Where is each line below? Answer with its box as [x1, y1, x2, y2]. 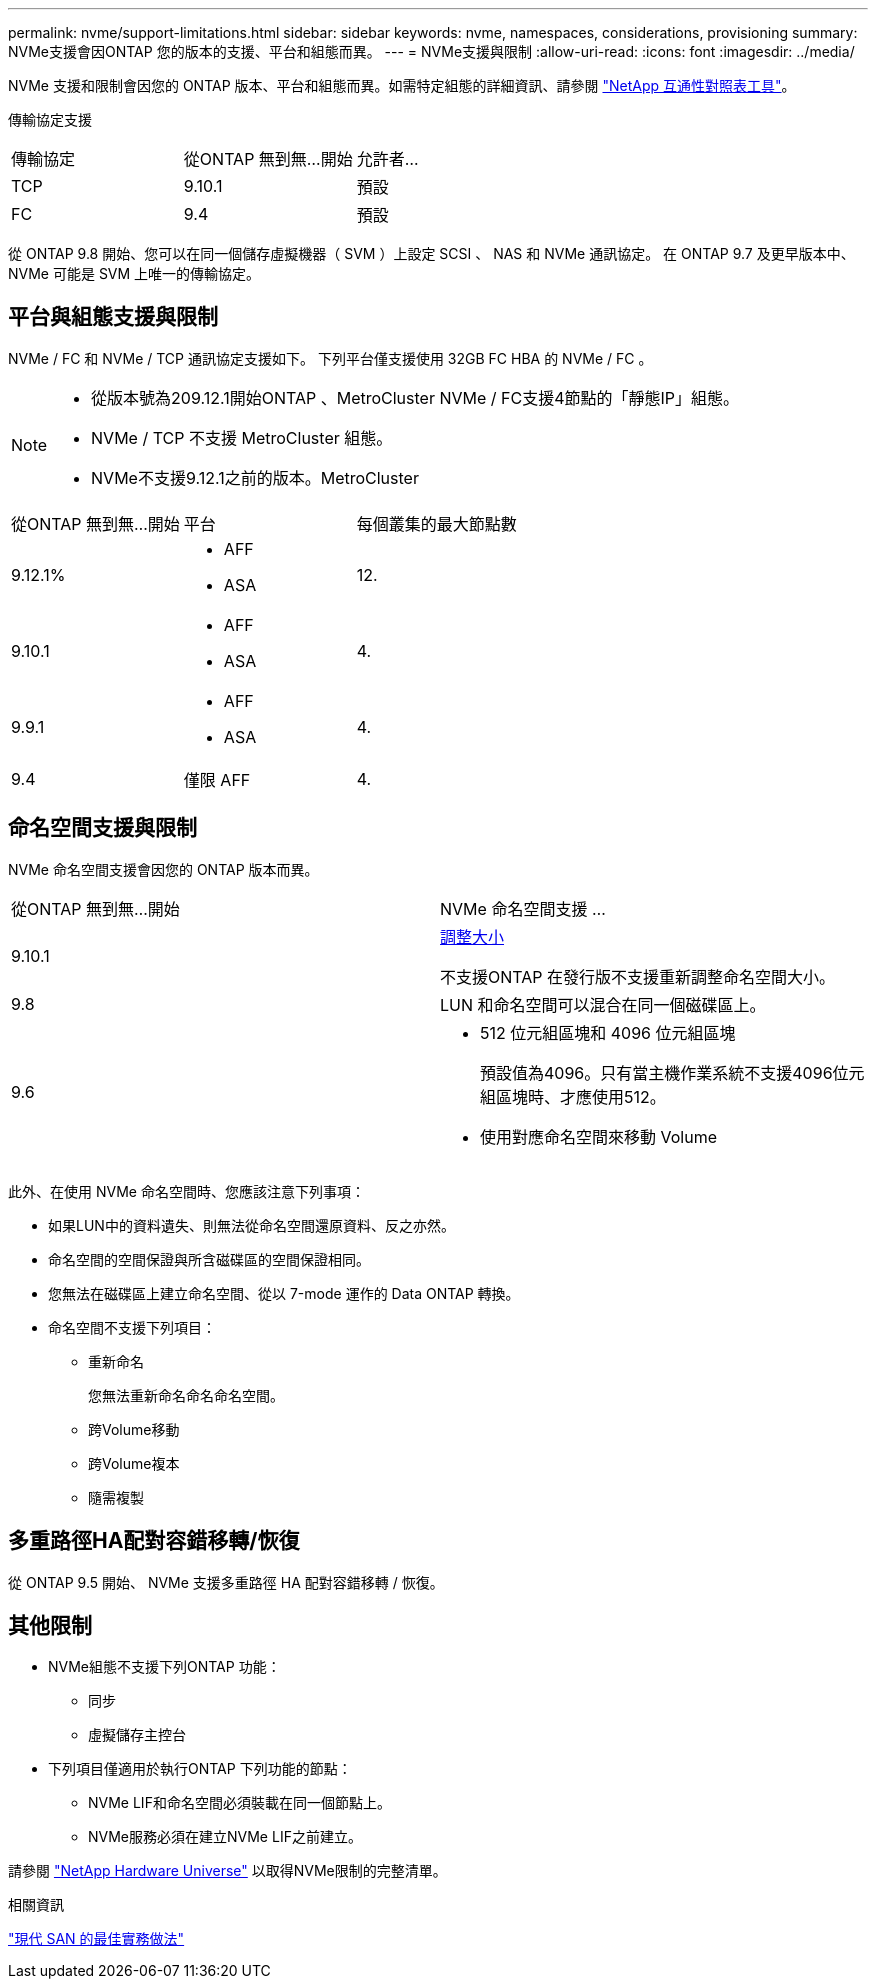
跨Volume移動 [88, 1420, 180, 1438]
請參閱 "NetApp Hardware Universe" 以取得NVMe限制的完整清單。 [8, 1862, 447, 1880]
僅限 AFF [183, 769, 251, 790]
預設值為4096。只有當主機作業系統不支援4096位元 [480, 1062, 865, 1083]
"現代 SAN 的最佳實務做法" [8, 1930, 185, 1948]
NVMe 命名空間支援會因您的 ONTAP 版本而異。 [8, 860, 319, 878]
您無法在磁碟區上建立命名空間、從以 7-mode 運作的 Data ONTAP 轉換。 [48, 1284, 520, 1302]
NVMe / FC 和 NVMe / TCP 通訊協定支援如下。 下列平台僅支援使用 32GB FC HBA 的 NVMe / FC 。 [8, 349, 653, 367]
